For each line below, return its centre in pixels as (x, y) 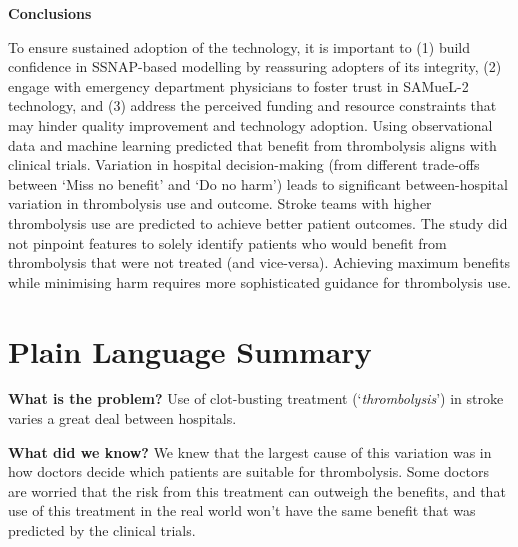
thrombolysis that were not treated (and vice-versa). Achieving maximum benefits (259, 262)
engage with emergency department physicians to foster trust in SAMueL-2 (238, 85)
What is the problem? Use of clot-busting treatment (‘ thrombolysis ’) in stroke (256, 398)
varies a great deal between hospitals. (122, 418)
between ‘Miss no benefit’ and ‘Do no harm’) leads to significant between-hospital (258, 183)
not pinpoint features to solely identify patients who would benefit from (227, 242)
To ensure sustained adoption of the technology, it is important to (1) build (239, 46)
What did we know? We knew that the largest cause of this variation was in (250, 451)
